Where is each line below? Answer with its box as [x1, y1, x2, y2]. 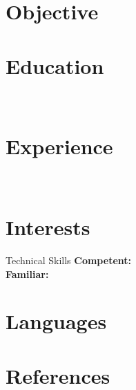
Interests [6, 213, 90, 241]
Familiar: [6, 266, 49, 281]
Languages [6, 307, 107, 335]
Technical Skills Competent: [6, 252, 131, 267]
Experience [6, 132, 113, 160]
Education [6, 51, 104, 80]
